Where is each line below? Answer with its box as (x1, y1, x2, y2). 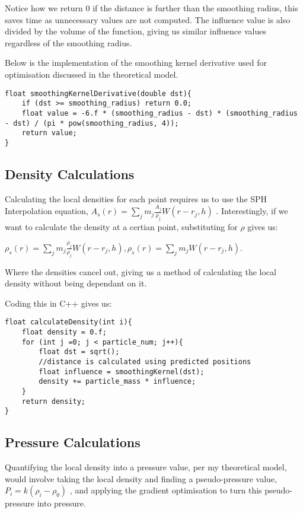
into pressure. (37, 497, 86, 509)
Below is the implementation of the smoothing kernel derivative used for (5, 56, 267, 69)
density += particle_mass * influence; (39, 377, 196, 386)
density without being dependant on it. (5, 277, 147, 289)
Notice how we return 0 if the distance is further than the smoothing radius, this (5, 2, 298, 14)
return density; (21, 397, 86, 406)
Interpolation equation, (5, 205, 88, 217)
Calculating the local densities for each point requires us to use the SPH (5, 192, 267, 205)
